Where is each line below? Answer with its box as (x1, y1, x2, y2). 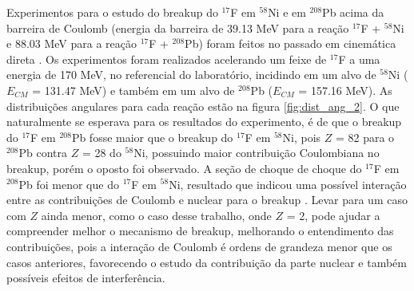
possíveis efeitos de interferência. (6, 269, 165, 286)
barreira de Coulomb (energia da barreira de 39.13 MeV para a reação (6, 19, 349, 36)
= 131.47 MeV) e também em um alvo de (32, 81, 235, 98)
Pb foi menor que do (18, 175, 119, 192)
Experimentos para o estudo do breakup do (6, 4, 218, 20)
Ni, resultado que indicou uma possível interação (169, 175, 407, 192)
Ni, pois (282, 128, 321, 145)
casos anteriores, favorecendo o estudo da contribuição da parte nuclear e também (6, 254, 408, 270)
